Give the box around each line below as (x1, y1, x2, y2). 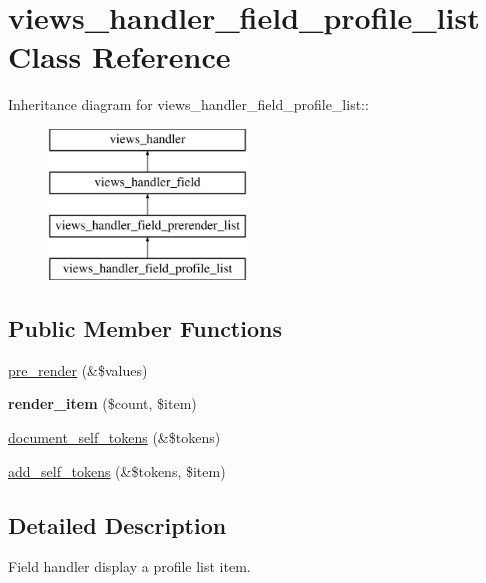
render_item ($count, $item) (8, 393, 197, 414)
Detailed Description (8, 509, 227, 540)
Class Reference (8, 36, 231, 77)
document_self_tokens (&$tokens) (8, 427, 221, 448)
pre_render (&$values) (8, 359, 148, 380)
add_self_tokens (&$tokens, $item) (8, 460, 226, 481)
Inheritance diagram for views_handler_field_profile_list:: (8, 94, 369, 115)
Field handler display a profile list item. (8, 556, 251, 577)
